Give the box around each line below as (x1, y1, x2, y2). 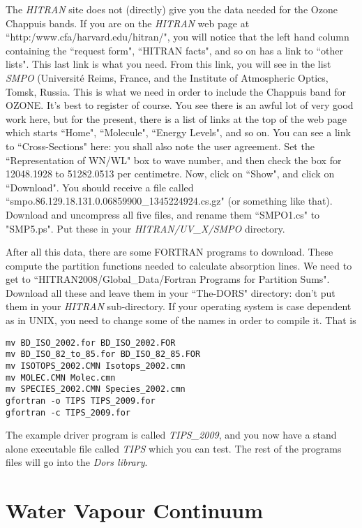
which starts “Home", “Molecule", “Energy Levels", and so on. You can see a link (6, 125, 351, 140)
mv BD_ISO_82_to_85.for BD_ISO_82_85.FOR (6, 349, 201, 360)
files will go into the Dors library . (6, 455, 148, 469)
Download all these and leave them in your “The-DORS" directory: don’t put (6, 285, 335, 300)
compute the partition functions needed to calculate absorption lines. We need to (6, 258, 352, 272)
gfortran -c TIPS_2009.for (6, 407, 130, 418)
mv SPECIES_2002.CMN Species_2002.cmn (6, 384, 186, 395)
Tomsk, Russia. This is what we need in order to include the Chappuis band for (6, 84, 347, 98)
